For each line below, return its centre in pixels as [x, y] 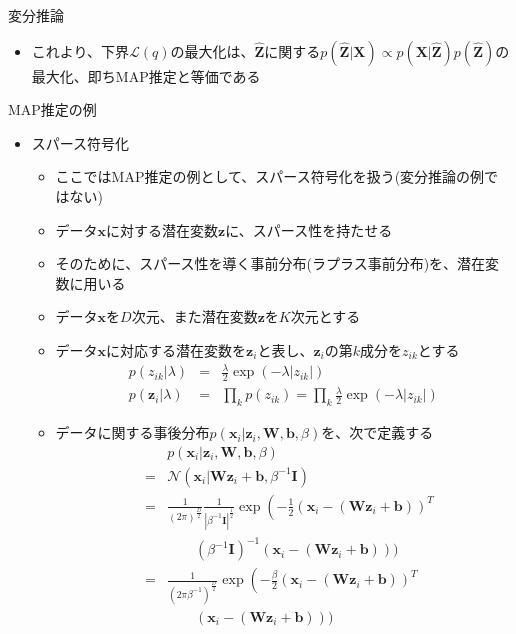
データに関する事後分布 [132, 432]
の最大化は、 [212, 50]
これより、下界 [80, 50]
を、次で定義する [377, 432]
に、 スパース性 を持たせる [309, 229]
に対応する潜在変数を [176, 349]
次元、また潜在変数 [194, 316]
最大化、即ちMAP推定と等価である [146, 75]
